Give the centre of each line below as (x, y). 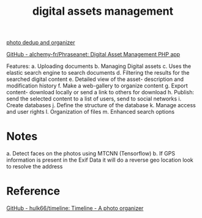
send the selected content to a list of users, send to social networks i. (94, 99)
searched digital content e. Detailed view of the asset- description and (95, 79)
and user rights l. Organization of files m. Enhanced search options (91, 112)
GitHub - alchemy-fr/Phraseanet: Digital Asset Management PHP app (93, 55)
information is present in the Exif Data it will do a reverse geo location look (100, 160)
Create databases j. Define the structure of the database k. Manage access (101, 105)
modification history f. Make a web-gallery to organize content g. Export (97, 86)
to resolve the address (35, 167)
